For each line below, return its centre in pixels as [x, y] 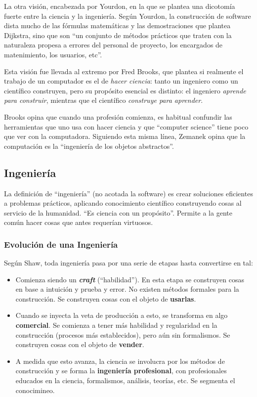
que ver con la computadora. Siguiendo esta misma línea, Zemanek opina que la [125, 136]
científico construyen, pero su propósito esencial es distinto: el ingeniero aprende [125, 90]
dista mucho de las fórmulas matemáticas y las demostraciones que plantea [117, 25]
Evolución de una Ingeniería [61, 244]
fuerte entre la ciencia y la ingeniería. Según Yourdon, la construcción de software [128, 16]
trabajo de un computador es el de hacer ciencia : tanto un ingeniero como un [121, 81]
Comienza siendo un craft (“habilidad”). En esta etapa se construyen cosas [130, 279]
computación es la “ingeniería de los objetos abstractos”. [89, 146]
